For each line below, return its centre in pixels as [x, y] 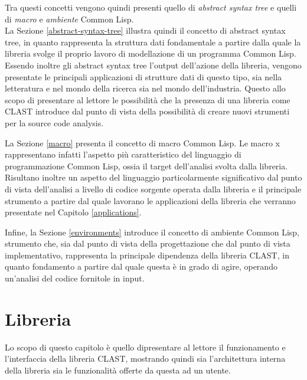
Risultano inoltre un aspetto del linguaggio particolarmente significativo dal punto [153, 177]
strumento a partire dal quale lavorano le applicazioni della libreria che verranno [150, 200]
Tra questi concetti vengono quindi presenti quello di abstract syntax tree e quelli [151, 7]
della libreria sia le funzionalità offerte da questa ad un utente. [118, 370]
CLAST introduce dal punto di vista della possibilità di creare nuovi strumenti [147, 111]
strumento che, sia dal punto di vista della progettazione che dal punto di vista [148, 243]
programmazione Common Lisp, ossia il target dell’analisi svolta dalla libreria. [146, 166]
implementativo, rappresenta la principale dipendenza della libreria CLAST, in [147, 255]
